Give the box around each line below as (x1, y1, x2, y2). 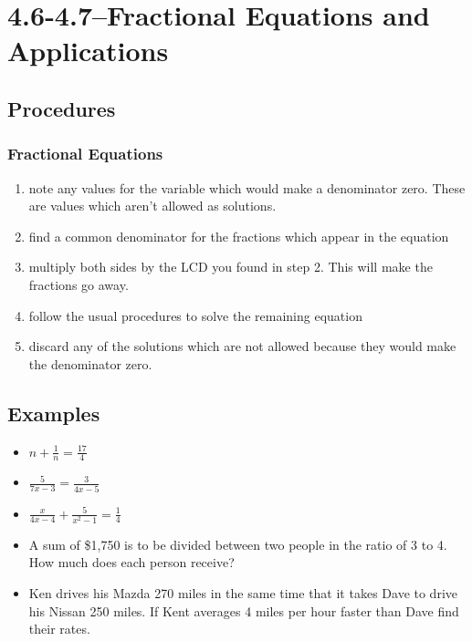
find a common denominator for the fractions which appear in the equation (28, 226, 449, 245)
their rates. (28, 619, 90, 638)
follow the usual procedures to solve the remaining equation (28, 305, 362, 325)
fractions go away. (28, 274, 129, 294)
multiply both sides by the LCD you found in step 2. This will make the (28, 257, 433, 276)
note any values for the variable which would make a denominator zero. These (28, 178, 466, 197)
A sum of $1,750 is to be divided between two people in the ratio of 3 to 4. (28, 534, 447, 553)
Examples (7, 398, 100, 427)
